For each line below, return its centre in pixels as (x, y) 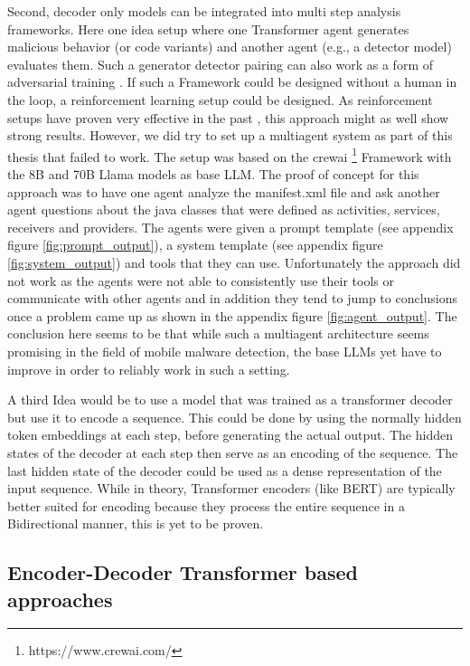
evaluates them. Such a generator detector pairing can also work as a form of (220, 64)
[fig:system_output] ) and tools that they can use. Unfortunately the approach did (234, 262)
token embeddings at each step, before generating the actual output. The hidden (230, 435)
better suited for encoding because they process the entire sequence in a (206, 505)
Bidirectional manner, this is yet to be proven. (136, 523)
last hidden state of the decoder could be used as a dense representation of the (225, 470)
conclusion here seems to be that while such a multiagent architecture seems (218, 333)
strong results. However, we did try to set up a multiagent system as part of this (230, 135)
